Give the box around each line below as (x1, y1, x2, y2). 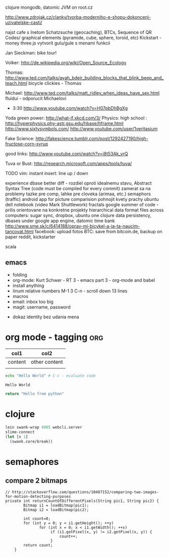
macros (12, 293, 29, 299)
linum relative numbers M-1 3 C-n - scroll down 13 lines (12, 288, 128, 294)
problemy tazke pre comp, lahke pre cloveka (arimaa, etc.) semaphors (5, 191, 151, 197)
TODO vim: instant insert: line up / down (5, 170, 88, 176)
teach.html (5, 80, 28, 86)
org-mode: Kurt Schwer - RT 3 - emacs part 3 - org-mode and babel (12, 277, 155, 283)
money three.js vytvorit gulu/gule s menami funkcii (5, 40, 110, 46)
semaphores (5, 456, 59, 467)
